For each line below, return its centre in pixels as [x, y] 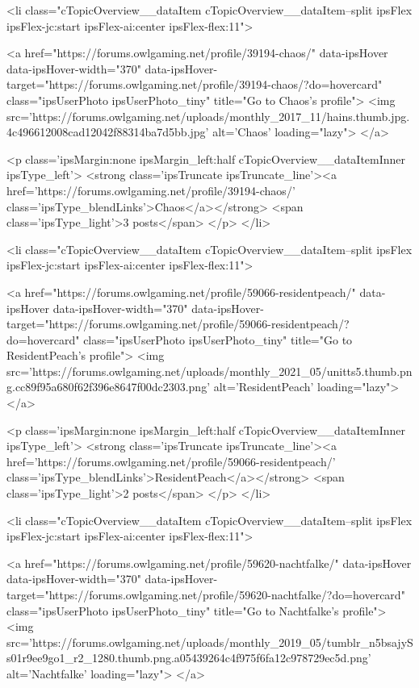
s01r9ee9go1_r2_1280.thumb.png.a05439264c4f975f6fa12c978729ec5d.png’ [189, 658]
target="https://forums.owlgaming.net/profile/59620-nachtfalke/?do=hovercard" [206, 594]
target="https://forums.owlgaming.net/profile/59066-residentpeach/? [178, 324]
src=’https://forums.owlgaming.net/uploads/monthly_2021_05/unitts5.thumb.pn [209, 371]
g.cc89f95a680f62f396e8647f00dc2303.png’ [109, 387]
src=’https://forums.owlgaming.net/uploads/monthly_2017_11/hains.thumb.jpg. [208, 116]
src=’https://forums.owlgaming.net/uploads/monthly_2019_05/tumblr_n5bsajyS [210, 642]
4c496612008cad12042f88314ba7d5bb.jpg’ [108, 132]
